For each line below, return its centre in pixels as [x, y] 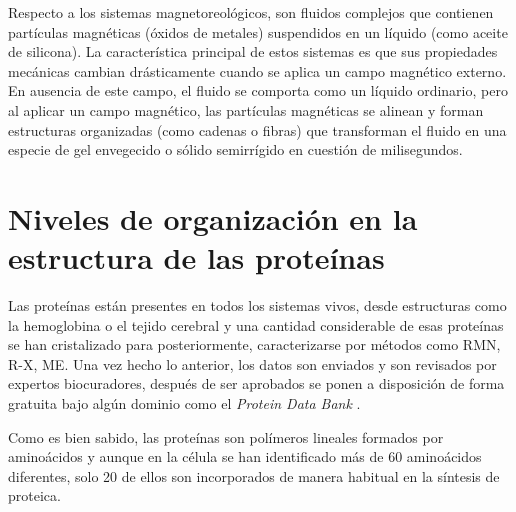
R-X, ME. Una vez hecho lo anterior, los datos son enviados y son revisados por [252, 363]
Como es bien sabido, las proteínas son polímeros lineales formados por [226, 436]
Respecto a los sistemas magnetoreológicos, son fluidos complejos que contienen [251, 12]
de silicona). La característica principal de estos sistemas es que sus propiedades [253, 51]
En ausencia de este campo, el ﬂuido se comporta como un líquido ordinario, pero [258, 90]
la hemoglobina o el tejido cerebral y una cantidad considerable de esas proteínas [256, 324]
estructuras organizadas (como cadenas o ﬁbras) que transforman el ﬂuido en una [257, 129]
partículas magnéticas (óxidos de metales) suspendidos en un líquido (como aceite [258, 31]
